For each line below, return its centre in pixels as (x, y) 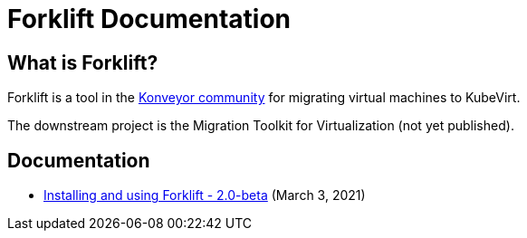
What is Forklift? (83, 62)
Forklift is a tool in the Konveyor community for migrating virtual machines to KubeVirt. (264, 98)
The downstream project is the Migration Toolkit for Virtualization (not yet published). (261, 126)
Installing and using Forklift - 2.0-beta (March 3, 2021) (205, 195)
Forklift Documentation (149, 19)
